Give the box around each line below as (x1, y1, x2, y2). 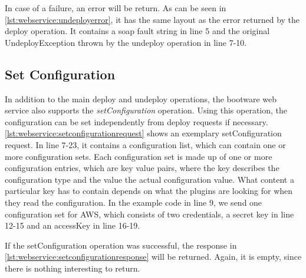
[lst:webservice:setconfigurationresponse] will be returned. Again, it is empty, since (5, 250, 302, 263)
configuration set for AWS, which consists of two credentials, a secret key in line (5, 207, 294, 220)
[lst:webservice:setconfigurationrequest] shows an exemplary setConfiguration (5, 127, 282, 139)
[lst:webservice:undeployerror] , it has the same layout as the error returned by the (5, 13, 300, 25)
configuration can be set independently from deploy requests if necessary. (5, 115, 268, 128)
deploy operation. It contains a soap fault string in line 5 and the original (5, 25, 270, 37)
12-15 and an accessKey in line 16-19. (5, 219, 140, 232)
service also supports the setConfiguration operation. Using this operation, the (5, 104, 288, 116)
